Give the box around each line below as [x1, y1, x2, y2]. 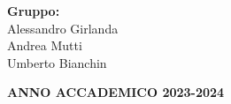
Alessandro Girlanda [7, 19, 119, 37]
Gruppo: [7, 2, 60, 19]
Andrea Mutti [7, 36, 82, 55]
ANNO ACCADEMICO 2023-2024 [7, 83, 225, 101]
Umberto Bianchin [7, 53, 107, 71]
